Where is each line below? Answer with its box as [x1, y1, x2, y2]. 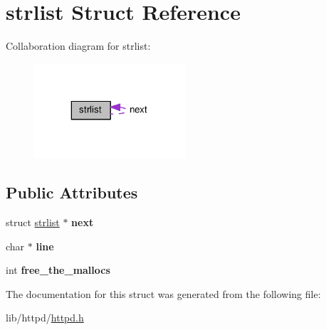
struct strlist [6, 215, 60, 229]
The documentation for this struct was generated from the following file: [6, 286, 321, 301]
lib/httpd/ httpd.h [6, 310, 84, 325]
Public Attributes [6, 181, 138, 203]
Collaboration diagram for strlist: [6, 38, 151, 53]
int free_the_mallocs [6, 262, 110, 277]
